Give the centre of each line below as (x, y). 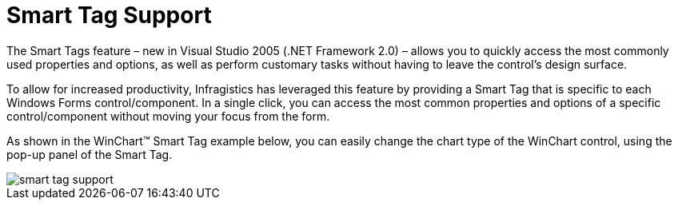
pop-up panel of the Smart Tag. (90, 154)
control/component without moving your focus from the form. (168, 116)
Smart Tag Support (109, 15)
